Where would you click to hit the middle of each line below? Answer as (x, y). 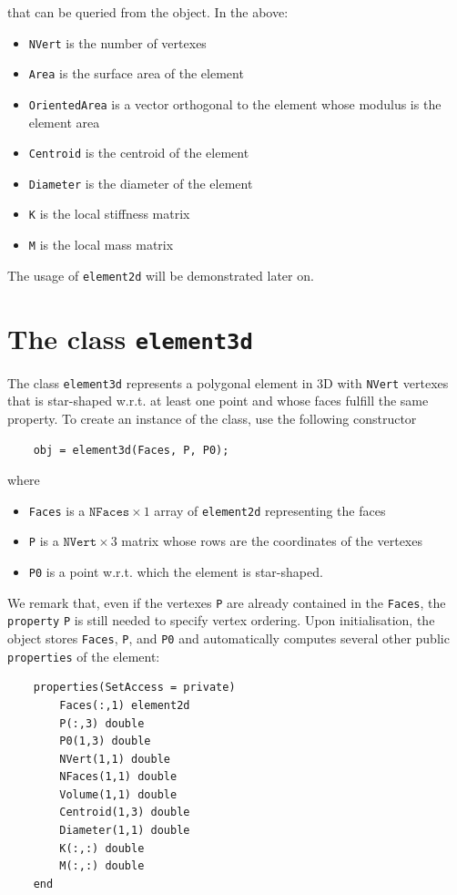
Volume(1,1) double (118, 794)
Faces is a (57, 510)
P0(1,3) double (105, 741)
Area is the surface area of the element (136, 73)
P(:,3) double (102, 723)
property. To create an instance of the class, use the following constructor (212, 418)
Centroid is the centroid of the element (139, 153)
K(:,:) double (102, 848)
